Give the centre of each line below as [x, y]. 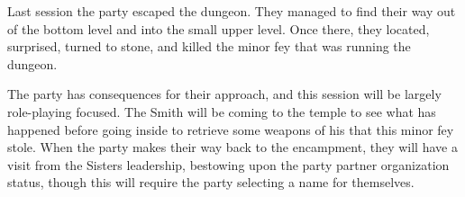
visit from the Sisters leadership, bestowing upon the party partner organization [228, 164]
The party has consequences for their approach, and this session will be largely [224, 94]
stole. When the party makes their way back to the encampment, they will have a [232, 147]
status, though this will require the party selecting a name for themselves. [211, 182]
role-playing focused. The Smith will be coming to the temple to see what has [222, 111]
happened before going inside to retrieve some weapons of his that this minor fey [231, 129]
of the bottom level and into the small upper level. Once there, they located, [219, 28]
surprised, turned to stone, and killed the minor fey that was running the [209, 46]
